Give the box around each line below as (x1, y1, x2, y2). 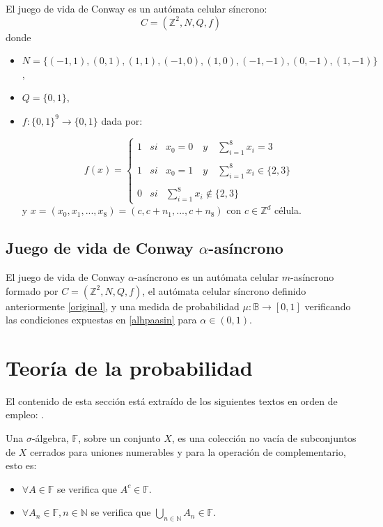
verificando (304, 298, 351, 313)
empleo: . (6, 407, 45, 422)
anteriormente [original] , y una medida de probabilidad (6, 298, 240, 313)
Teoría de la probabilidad (6, 353, 253, 381)
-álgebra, (31, 431, 69, 445)
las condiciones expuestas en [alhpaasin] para (6, 312, 197, 327)
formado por (6, 283, 58, 298)
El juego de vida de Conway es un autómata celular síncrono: (6, 1, 267, 15)
